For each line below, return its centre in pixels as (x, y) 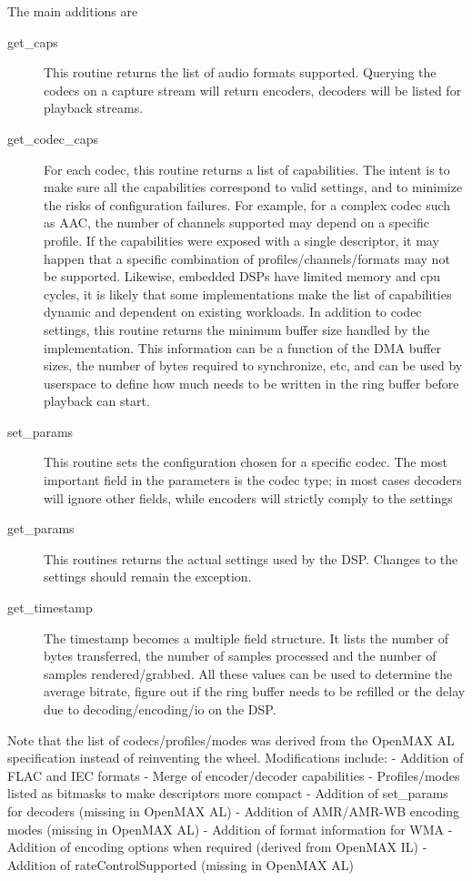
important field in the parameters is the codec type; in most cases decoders (253, 480)
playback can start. (97, 401)
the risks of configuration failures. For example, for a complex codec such (247, 204)
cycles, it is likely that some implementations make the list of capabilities (248, 294)
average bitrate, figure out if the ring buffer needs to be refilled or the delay (255, 691)
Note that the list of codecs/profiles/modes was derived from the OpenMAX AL (231, 739)
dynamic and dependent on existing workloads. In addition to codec (233, 312)
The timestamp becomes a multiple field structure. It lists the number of (246, 638)
